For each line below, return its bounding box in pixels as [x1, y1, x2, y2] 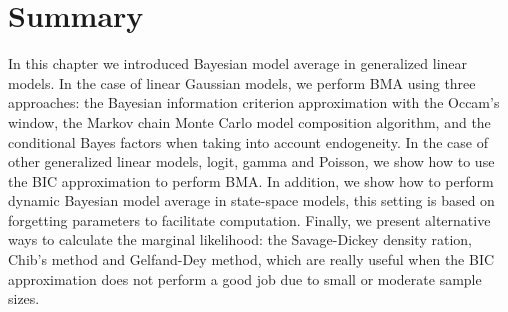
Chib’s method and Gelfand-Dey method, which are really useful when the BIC [8, 249, 495, 270]
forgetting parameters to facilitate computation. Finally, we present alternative [8, 209, 491, 230]
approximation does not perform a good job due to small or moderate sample [8, 268, 482, 289]
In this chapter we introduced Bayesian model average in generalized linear [8, 53, 468, 74]
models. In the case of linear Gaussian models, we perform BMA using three [8, 72, 476, 93]
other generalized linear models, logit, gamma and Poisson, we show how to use [8, 151, 495, 172]
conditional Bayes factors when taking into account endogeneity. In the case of [8, 131, 488, 152]
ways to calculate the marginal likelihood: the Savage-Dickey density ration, [8, 229, 472, 250]
